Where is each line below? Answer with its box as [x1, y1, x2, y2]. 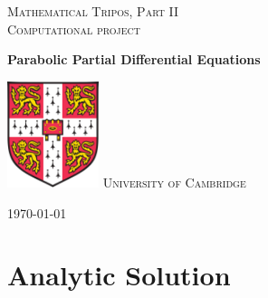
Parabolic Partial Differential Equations [7, 50, 261, 69]
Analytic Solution [7, 256, 231, 293]
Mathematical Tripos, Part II [7, 2, 179, 20]
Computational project [7, 19, 141, 38]
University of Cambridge [102, 172, 246, 191]
